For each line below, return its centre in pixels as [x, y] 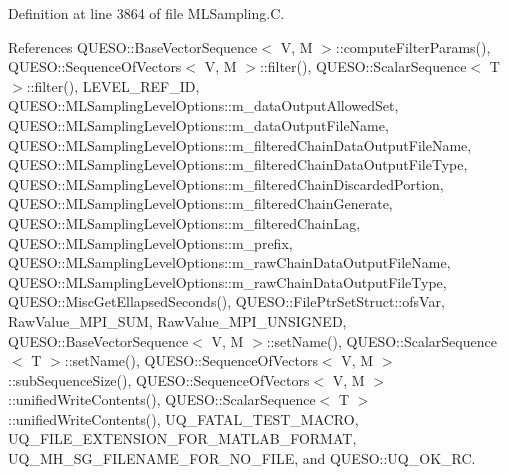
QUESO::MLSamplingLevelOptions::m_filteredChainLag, [184, 222]
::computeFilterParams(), [413, 46]
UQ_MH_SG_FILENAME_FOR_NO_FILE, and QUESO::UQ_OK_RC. [242, 458]
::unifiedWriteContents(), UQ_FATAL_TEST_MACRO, [183, 418]
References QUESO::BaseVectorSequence [133, 46]
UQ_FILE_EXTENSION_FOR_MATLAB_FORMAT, [182, 438]
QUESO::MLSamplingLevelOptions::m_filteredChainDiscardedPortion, [226, 183]
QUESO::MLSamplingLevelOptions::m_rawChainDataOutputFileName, [229, 262]
